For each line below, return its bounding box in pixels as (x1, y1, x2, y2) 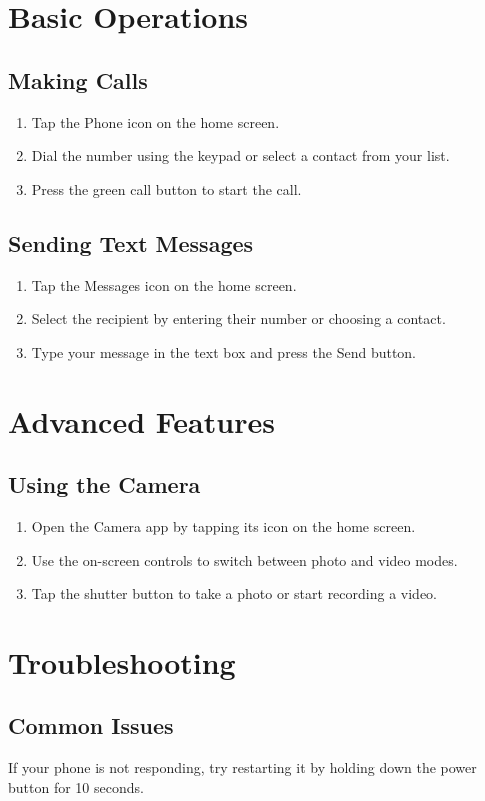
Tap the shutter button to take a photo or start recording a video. (31, 583, 437, 604)
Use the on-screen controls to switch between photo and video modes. (31, 549, 458, 570)
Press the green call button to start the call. (31, 178, 302, 199)
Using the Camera (8, 469, 201, 500)
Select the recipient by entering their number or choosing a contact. (31, 308, 446, 329)
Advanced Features (8, 400, 275, 441)
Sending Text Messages (8, 227, 254, 258)
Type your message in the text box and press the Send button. (31, 341, 417, 362)
